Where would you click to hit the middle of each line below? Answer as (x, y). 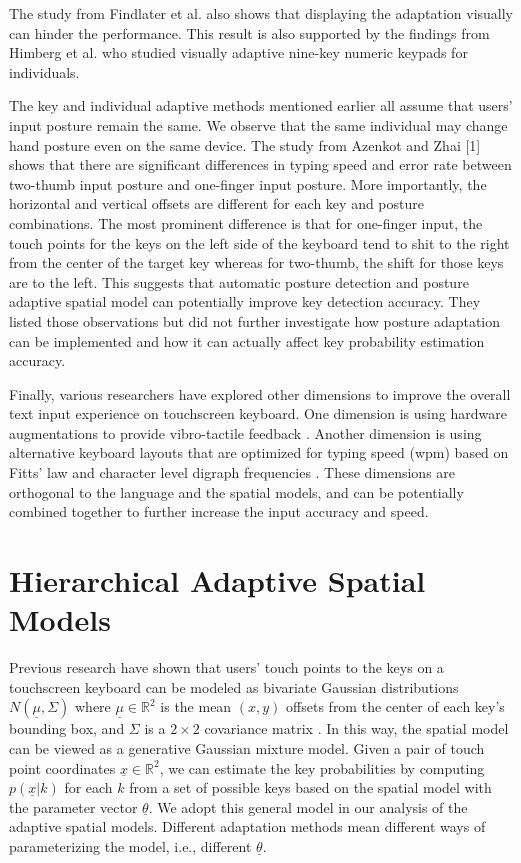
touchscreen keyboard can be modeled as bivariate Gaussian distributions (234, 686)
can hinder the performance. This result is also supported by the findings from (249, 32)
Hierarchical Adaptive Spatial (217, 580)
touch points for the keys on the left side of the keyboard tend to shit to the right (259, 242)
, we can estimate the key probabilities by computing (322, 767)
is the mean (196, 706)
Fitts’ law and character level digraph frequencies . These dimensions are (232, 472)
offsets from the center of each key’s (395, 706)
